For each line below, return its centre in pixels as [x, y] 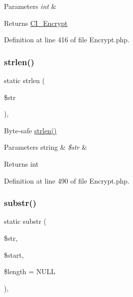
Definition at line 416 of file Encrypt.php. [67, 40]
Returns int [21, 163]
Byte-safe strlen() [30, 130]
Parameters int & [30, 6]
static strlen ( [24, 80]
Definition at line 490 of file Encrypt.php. [67, 180]
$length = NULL [30, 271]
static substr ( [25, 221]
